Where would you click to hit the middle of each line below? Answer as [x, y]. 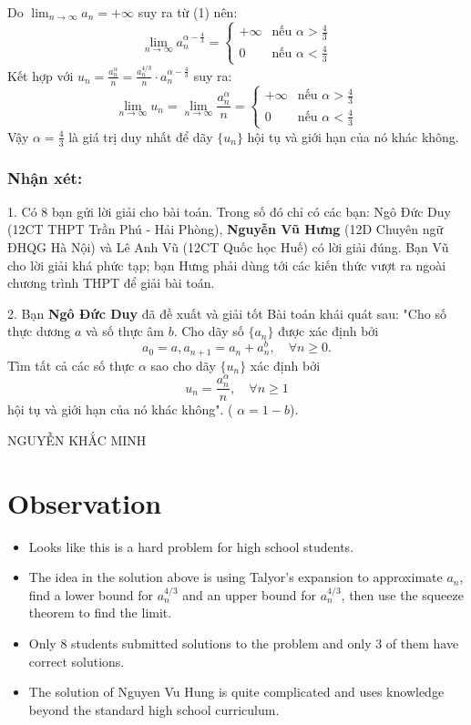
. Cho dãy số [209, 331]
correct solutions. [77, 661]
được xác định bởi [328, 331]
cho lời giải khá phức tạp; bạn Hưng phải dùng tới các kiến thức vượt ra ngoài [227, 265]
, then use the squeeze [402, 594]
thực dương [39, 331]
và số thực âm [124, 331]
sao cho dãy [183, 365]
